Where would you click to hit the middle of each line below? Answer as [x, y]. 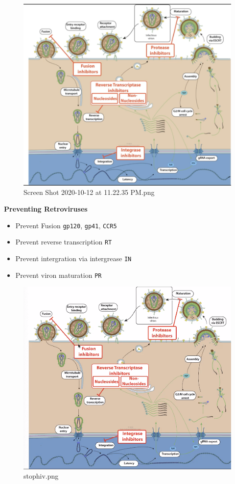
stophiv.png [41, 476]
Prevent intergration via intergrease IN [73, 258]
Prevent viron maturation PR [59, 275]
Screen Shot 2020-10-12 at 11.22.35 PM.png [89, 192]
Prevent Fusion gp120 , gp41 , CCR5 [66, 225]
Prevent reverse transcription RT [64, 242]
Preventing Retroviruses [46, 209]
